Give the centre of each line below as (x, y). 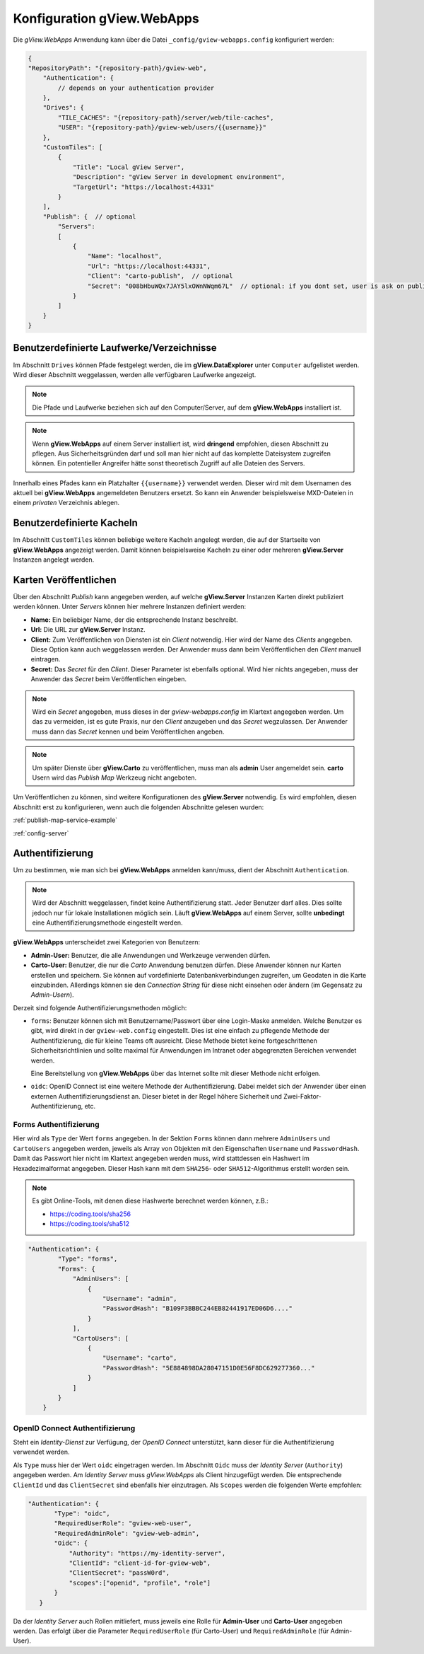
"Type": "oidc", (82, 1514)
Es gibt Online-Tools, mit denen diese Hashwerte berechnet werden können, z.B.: (150, 1201)
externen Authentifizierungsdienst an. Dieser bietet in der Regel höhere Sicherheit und (157, 1096)
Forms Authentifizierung (56, 1124)
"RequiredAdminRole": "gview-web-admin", (127, 1533)
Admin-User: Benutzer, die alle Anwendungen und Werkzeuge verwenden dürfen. (151, 955)
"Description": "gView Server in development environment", (179, 177)
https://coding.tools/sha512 (90, 1224)
